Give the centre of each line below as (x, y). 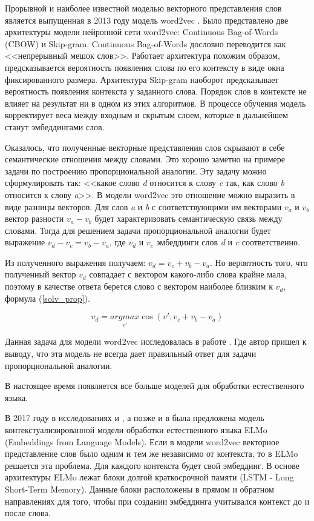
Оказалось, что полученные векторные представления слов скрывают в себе (145, 147)
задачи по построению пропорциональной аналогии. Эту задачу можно (136, 171)
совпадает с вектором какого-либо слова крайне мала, (188, 274)
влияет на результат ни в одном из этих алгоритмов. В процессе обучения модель (155, 103)
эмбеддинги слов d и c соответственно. (228, 242)
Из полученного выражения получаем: (75, 262)
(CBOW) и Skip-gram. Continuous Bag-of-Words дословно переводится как (146, 43)
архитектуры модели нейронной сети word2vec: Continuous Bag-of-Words (142, 32)
